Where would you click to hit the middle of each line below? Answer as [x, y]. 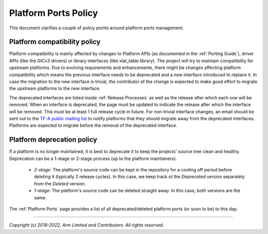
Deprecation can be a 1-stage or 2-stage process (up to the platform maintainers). [93, 158]
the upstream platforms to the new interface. [55, 88]
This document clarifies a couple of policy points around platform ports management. [97, 28]
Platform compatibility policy [55, 42]
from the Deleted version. [60, 183]
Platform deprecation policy [53, 140]
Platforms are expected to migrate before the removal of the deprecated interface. [93, 125]
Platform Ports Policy [54, 13]
